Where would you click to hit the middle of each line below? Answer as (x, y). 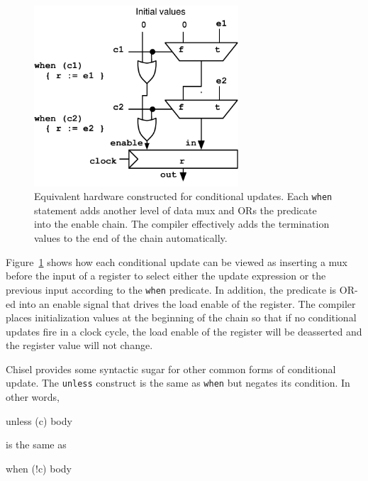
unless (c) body (39, 420)
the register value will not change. (79, 345)
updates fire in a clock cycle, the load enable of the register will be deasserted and (184, 331)
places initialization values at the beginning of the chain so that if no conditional (181, 317)
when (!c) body (39, 468)
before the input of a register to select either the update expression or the (166, 276)
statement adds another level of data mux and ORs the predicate (175, 210)
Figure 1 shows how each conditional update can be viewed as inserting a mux (177, 261)
